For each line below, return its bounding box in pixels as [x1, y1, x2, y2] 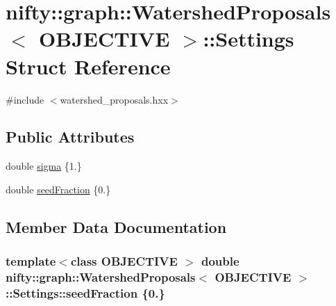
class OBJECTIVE [70, 252, 178, 270]
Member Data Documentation [6, 216, 227, 237]
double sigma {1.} [6, 159, 82, 173]
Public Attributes [6, 126, 135, 147]
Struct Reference [6, 51, 171, 80]
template [6, 252, 56, 270]
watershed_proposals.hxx [60, 92, 169, 106]
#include [6, 92, 44, 106]
